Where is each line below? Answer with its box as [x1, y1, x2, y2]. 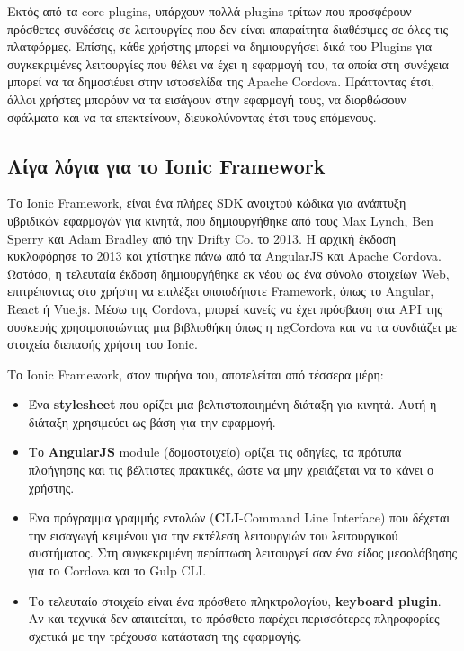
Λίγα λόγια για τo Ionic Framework [7, 151, 326, 179]
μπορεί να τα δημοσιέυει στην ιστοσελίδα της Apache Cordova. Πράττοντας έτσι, [7, 72, 435, 91]
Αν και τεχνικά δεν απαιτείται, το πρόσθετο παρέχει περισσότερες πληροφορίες [28, 609, 440, 628]
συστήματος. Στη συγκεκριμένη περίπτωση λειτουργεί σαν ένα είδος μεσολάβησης [28, 543, 457, 562]
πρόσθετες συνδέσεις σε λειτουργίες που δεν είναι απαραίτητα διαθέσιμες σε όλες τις [7, 19, 449, 38]
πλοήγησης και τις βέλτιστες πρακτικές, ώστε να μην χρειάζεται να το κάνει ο [28, 460, 433, 479]
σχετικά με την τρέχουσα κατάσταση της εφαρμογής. [28, 626, 302, 645]
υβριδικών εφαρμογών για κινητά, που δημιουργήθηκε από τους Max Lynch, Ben [7, 210, 434, 229]
